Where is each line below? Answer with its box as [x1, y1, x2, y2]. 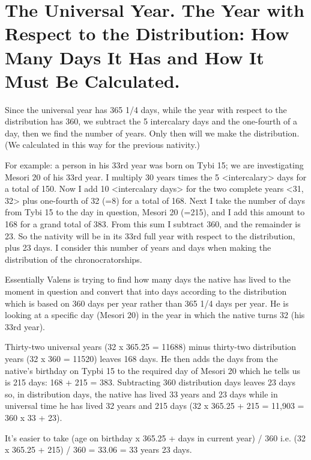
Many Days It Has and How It [5, 44, 264, 69]
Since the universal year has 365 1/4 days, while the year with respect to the [5, 103, 287, 115]
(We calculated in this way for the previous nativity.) [5, 138, 200, 151]
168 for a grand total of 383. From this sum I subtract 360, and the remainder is [5, 218, 301, 230]
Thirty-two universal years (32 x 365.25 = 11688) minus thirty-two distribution [5, 340, 297, 353]
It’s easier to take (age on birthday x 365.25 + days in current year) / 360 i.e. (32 [5, 431, 306, 444]
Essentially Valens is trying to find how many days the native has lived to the [5, 273, 291, 286]
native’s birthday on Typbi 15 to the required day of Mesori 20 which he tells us [5, 364, 301, 376]
